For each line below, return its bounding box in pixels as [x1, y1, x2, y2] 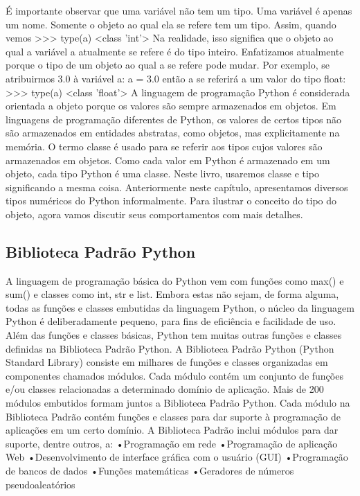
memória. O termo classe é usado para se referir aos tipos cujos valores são [6, 139, 323, 153]
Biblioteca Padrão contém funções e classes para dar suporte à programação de [6, 409, 341, 423]
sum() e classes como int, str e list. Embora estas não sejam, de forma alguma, [6, 287, 339, 301]
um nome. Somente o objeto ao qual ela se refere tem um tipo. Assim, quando [6, 17, 336, 31]
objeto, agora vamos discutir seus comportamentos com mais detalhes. [6, 206, 303, 221]
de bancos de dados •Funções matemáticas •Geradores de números [6, 463, 294, 478]
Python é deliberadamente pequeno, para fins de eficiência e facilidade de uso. [6, 314, 336, 328]
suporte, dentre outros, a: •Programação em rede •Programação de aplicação [6, 436, 338, 450]
